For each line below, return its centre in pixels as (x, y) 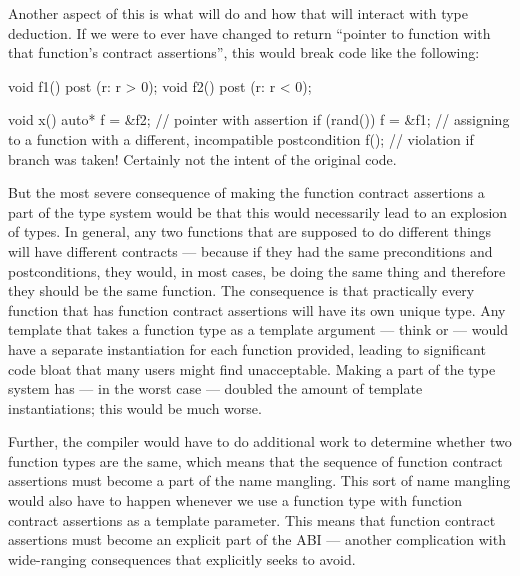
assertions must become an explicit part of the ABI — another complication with (257, 539)
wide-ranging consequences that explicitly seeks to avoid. (182, 558)
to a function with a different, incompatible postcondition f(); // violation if (241, 138)
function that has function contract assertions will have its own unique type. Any (257, 309)
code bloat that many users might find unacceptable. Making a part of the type (252, 368)
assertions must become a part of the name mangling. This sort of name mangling (259, 480)
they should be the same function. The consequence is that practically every (241, 290)
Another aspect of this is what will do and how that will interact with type (238, 13)
